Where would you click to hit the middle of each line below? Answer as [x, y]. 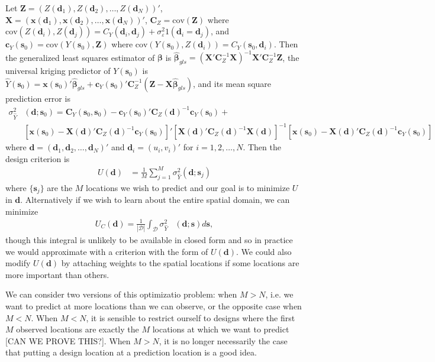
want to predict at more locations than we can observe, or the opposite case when [154, 306]
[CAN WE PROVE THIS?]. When [68, 340]
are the [60, 187]
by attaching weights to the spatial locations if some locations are [180, 263]
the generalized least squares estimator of [80, 57]
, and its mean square [232, 83]
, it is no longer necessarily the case [223, 340]
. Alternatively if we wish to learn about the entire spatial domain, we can [155, 200]
